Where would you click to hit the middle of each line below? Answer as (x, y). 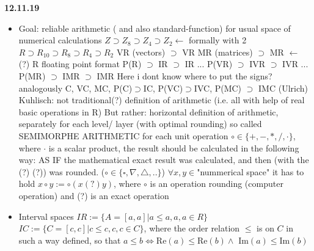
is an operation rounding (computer (217, 184)
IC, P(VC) (163, 88)
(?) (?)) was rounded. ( (62, 171)
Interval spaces (46, 216)
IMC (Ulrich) (283, 88)
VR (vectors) (141, 52)
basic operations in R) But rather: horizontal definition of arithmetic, (148, 111)
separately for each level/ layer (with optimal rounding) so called (140, 124)
